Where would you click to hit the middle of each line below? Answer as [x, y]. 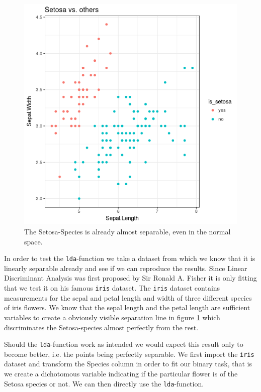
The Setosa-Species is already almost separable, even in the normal [127, 232]
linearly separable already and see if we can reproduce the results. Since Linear [126, 268]
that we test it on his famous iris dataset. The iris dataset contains [112, 288]
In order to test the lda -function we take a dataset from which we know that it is [130, 258]
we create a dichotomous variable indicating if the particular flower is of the [121, 373]
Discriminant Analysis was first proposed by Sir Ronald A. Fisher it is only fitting [130, 278]
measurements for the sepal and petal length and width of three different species [128, 297]
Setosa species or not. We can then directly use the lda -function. [104, 383]
